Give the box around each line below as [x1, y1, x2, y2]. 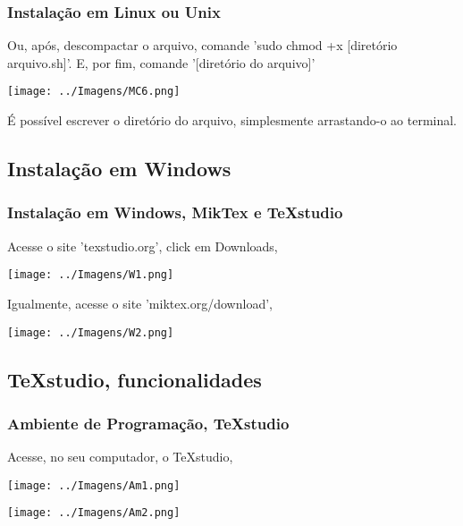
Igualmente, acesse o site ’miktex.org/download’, [7, 293, 273, 312]
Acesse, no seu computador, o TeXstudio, [7, 447, 233, 466]
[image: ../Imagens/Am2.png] [7, 506, 181, 520]
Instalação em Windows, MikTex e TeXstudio [7, 201, 343, 224]
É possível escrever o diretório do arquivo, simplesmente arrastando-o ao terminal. [7, 111, 458, 130]
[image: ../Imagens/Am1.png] [7, 479, 181, 492]
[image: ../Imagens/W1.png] [7, 268, 174, 282]
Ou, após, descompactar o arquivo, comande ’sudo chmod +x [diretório [7, 36, 398, 55]
